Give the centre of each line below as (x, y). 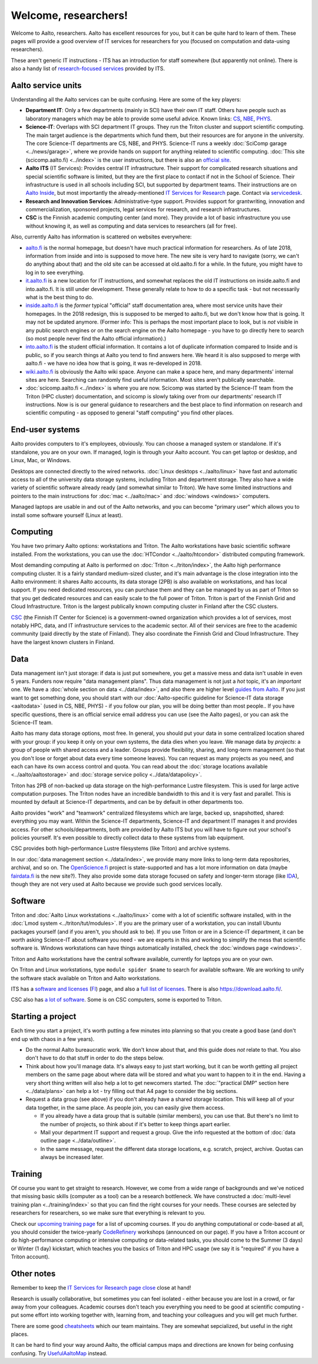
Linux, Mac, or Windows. (41, 460)
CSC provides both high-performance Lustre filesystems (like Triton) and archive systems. (121, 848)
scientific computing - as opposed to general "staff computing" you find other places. (130, 413)
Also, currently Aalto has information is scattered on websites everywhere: (101, 237)
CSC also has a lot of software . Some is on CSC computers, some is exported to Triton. (117, 1000)
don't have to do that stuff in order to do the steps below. (95, 1058)
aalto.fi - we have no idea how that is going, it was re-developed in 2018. (114, 364)
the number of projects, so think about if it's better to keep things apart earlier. (135, 1124)
